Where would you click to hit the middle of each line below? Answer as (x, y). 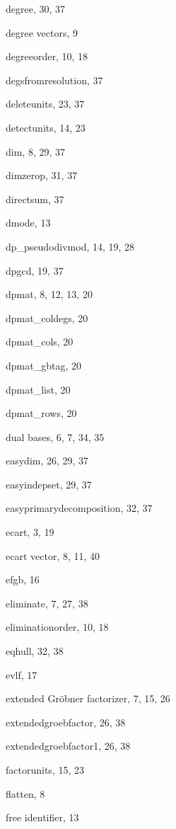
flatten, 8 (25, 793)
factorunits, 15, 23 (45, 770)
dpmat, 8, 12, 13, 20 (49, 294)
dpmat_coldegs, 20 (47, 318)
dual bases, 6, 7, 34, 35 (55, 436)
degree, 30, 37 (36, 8)
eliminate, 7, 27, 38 (47, 603)
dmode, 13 (28, 223)
